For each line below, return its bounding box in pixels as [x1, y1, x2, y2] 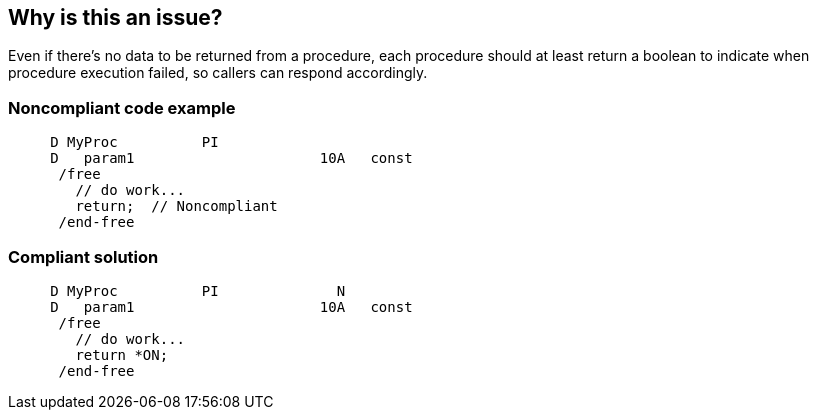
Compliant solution [8, 246, 159, 267]
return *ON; [75, 346, 169, 363]
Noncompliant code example [8, 97, 236, 118]
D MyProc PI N [50, 282, 346, 299]
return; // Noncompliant [75, 198, 278, 215]
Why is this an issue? [8, 5, 223, 30]
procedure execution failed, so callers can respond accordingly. [8, 64, 428, 82]
